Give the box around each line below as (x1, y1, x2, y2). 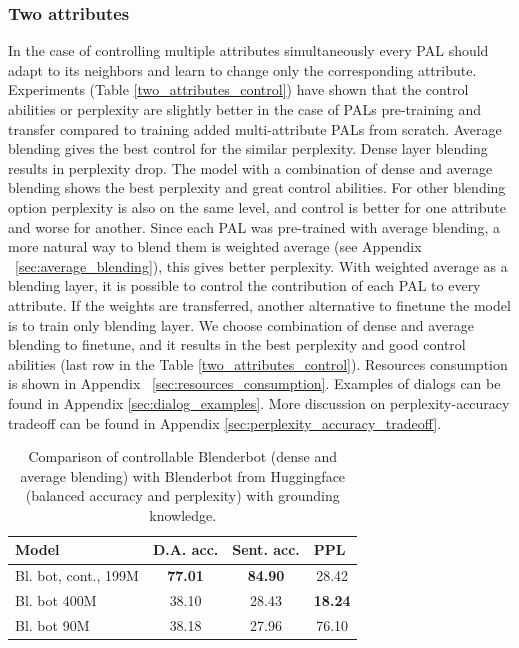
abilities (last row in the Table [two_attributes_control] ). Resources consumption (8, 353, 508, 374)
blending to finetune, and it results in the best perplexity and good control (8, 334, 466, 355)
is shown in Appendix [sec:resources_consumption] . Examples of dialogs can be (8, 373, 501, 394)
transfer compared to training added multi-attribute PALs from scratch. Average (8, 118, 502, 139)
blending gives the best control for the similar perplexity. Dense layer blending (8, 138, 488, 159)
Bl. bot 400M (15, 590, 97, 611)
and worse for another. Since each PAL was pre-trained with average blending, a (8, 216, 500, 237)
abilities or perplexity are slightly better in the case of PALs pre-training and (8, 99, 482, 119)
